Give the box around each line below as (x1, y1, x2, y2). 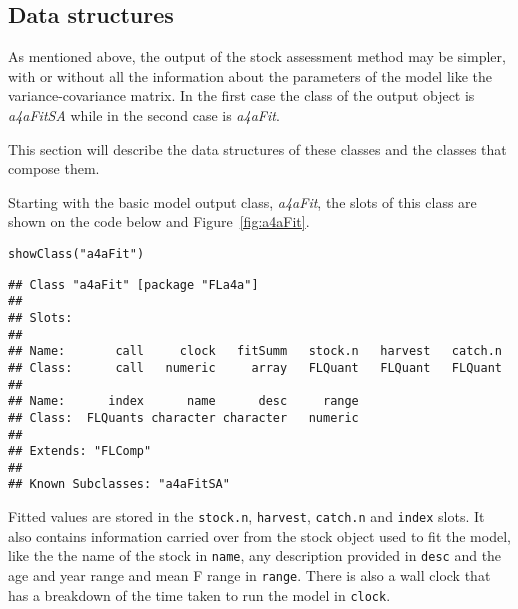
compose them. (8, 158, 100, 179)
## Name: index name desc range (8, 394, 359, 409)
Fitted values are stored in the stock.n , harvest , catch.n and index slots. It (8, 506, 485, 527)
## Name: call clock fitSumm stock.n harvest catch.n (8, 344, 502, 359)
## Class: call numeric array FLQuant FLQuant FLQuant (8, 360, 502, 375)
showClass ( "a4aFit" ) (8, 246, 145, 261)
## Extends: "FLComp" (8, 444, 152, 459)
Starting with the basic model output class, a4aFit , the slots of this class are (8, 191, 477, 212)
